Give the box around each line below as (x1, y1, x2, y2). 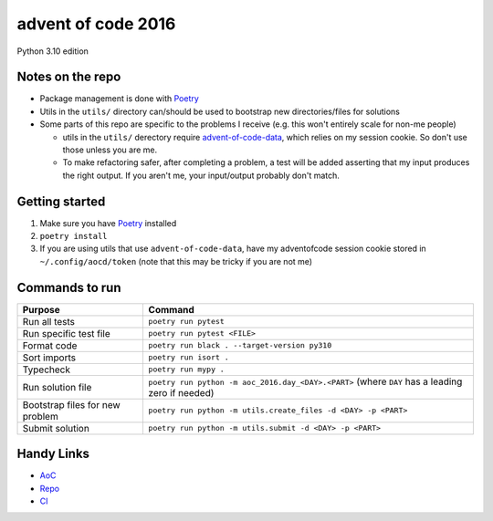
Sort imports (22, 351, 77, 364)
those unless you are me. (62, 144, 158, 155)
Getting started (16, 193, 106, 209)
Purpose (22, 303, 61, 316)
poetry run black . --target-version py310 (148, 340, 332, 350)
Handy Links (16, 446, 90, 462)
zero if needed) (148, 386, 215, 399)
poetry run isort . (148, 352, 229, 362)
